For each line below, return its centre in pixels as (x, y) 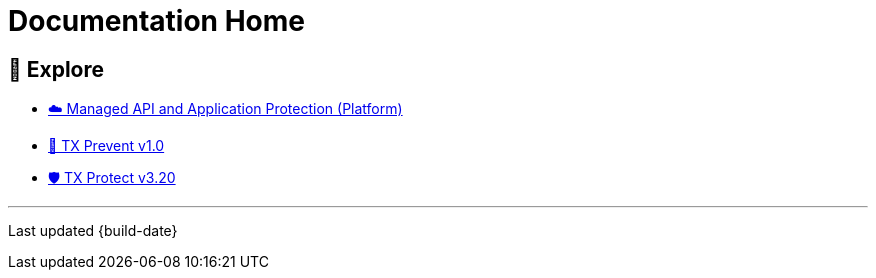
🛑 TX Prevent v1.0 (106, 146)
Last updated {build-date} (93, 231)
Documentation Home (157, 21)
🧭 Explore (56, 69)
